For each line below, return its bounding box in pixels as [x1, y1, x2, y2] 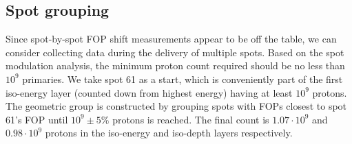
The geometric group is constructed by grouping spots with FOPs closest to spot [6, 99, 347, 113]
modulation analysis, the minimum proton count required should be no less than [6, 58, 345, 73]
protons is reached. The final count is [112, 112, 269, 126]
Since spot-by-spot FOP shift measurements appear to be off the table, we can [6, 32, 337, 46]
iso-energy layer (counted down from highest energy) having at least [6, 85, 293, 99]
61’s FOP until [6, 112, 68, 126]
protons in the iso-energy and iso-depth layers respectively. [45, 125, 293, 140]
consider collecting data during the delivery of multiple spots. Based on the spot [6, 45, 344, 59]
